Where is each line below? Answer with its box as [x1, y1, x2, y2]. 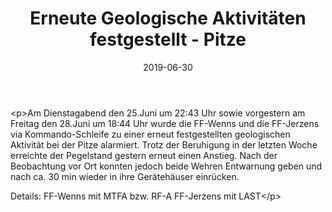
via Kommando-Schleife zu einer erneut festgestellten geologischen [10, 128, 291, 140]
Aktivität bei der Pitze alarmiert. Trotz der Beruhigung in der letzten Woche [10, 138, 318, 151]
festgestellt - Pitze [89, 28, 247, 51]
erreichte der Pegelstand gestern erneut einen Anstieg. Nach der [10, 149, 278, 161]
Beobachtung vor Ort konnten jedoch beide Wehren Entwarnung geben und [10, 160, 323, 172]
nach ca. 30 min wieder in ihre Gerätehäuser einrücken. [10, 170, 240, 182]
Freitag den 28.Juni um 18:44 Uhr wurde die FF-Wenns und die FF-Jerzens [10, 117, 320, 129]
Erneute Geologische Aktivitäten [29, 7, 307, 30]
